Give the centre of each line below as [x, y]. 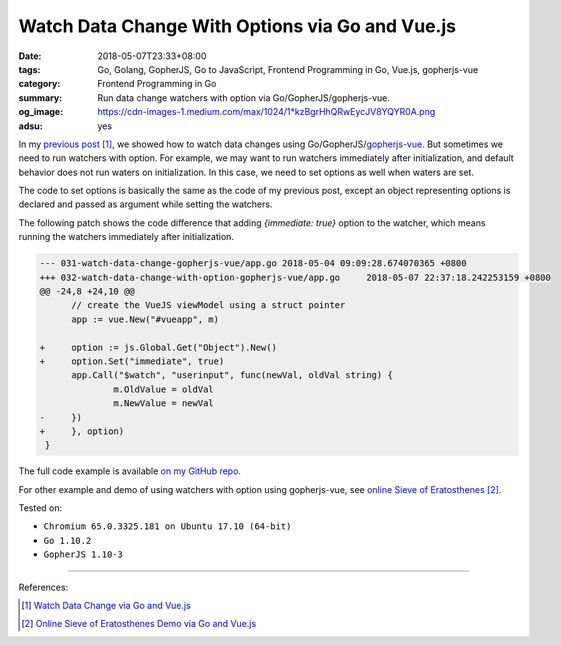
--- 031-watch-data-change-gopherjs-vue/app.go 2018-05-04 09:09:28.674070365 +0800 [253, 263]
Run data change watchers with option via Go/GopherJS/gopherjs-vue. [243, 97]
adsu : [31, 126]
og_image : [41, 112]
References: [43, 587]
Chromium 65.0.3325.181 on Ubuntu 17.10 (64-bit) [167, 526]
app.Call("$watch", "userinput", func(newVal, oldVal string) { [232, 375]
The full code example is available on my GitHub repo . [130, 471]
